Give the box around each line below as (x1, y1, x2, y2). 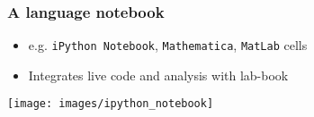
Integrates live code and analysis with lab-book (28, 65, 289, 84)
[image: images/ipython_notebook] (7, 97, 214, 111)
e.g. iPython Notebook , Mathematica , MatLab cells (28, 36, 308, 54)
